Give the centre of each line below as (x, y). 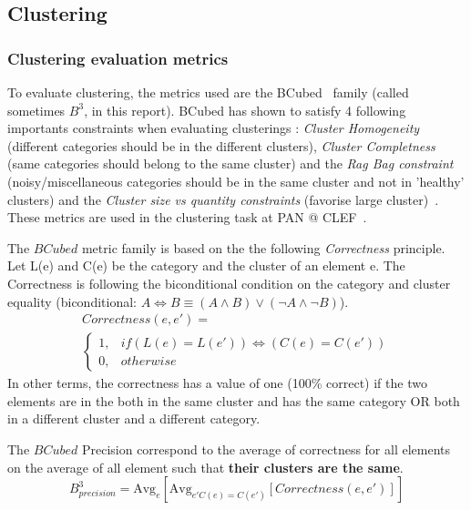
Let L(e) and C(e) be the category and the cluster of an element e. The (206, 265)
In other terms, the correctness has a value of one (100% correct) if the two (217, 383)
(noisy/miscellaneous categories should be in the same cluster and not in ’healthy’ (236, 181)
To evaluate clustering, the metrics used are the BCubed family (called (208, 92)
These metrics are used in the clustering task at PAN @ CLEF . (187, 217)
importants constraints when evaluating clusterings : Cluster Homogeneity (214, 128)
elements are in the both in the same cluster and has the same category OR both (234, 400)
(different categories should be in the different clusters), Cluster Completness (221, 145)
